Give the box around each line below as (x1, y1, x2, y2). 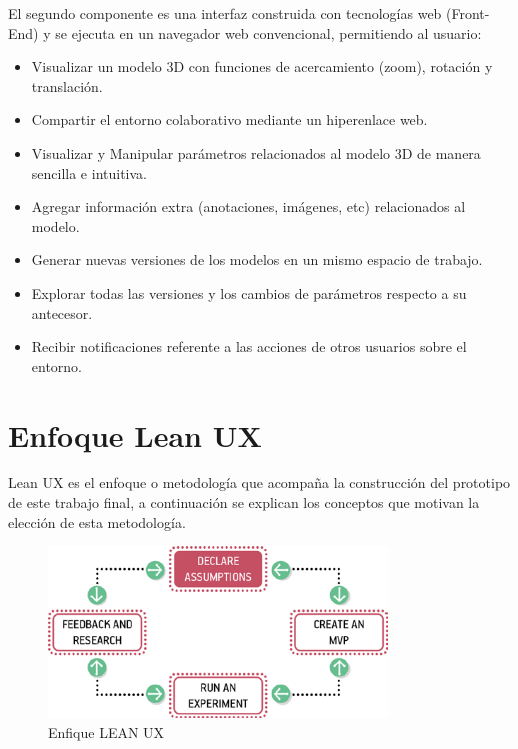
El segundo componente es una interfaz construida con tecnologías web (8, 3, 442, 23)
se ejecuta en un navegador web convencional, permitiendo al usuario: (55, 22, 482, 43)
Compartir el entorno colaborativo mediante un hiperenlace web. (31, 109, 428, 130)
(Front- (446, 3, 490, 23)
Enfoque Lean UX (8, 414, 262, 455)
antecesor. (31, 302, 93, 323)
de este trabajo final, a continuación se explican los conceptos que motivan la (8, 492, 480, 513)
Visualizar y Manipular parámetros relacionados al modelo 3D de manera (31, 142, 481, 163)
